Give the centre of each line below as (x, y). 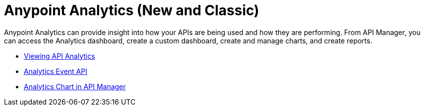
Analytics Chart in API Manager (75, 86)
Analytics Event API (56, 71)
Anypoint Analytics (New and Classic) (132, 10)
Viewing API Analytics (60, 56)
